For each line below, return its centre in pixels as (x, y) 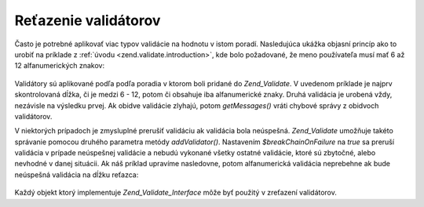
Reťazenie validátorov (88, 20)
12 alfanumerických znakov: (60, 66)
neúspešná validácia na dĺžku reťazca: (77, 174)
